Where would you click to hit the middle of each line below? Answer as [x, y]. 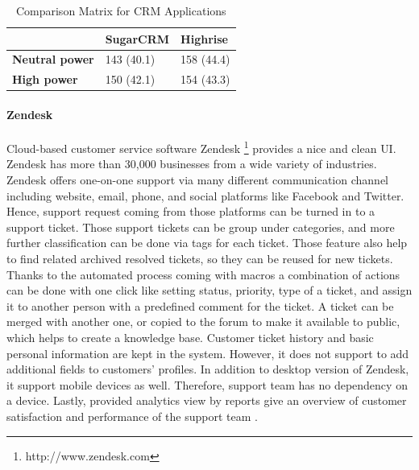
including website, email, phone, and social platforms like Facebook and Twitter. [205, 195]
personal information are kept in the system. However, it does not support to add [208, 353]
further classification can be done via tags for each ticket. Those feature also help [207, 243]
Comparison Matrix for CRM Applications [121, 10]
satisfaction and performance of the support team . [132, 416]
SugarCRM [137, 38]
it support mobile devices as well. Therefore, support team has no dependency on [207, 384]
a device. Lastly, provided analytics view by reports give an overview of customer [207, 400]
